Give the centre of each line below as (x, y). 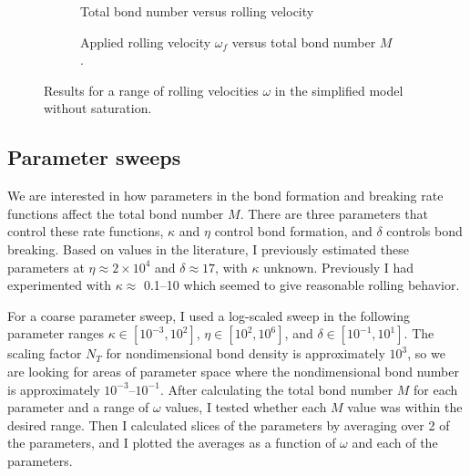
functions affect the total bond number (116, 213)
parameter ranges (56, 333)
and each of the (395, 443)
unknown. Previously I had (339, 267)
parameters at (46, 267)
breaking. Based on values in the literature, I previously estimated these (208, 248)
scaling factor (45, 353)
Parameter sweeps (94, 157)
